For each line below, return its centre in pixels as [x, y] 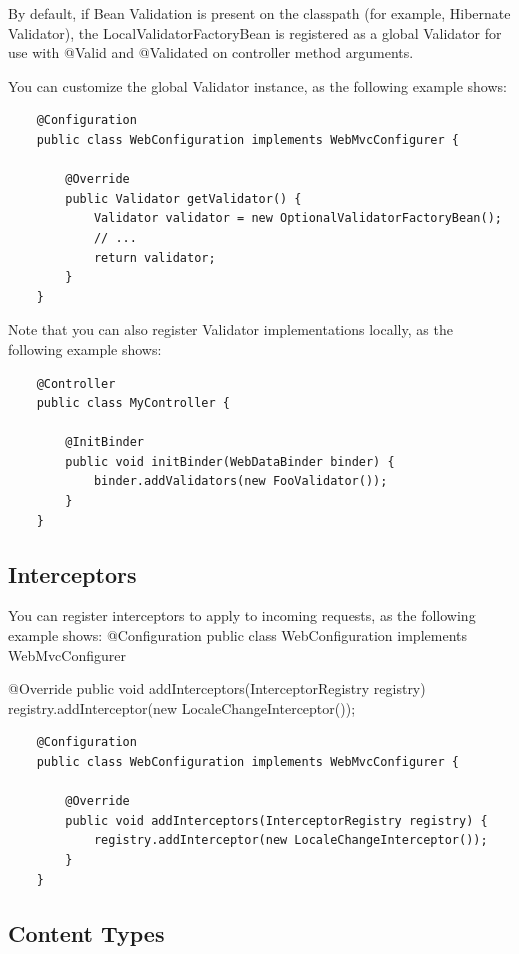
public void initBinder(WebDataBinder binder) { [230, 461]
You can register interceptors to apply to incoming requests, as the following [242, 615]
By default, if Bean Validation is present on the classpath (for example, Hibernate [259, 13]
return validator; [154, 257]
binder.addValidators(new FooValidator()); [240, 481]
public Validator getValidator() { [183, 198]
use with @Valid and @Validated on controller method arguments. [211, 52]
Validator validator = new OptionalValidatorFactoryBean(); [297, 218]
